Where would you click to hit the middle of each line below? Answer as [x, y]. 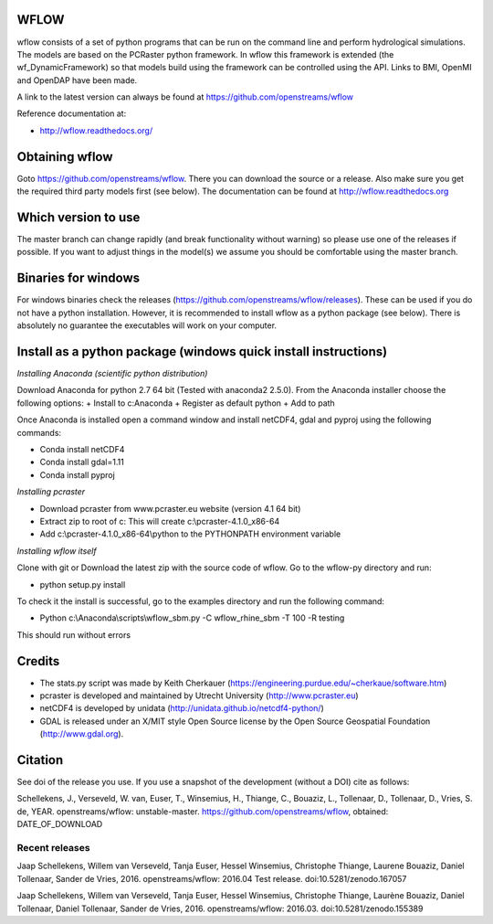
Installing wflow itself [57, 551]
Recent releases [53, 848]
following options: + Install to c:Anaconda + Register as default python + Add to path [176, 403]
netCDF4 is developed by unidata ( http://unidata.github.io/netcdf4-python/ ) [182, 708]
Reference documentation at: [72, 113]
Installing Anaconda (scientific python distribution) [112, 374]
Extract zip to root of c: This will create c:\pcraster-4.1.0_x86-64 [160, 521]
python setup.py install [83, 584]
